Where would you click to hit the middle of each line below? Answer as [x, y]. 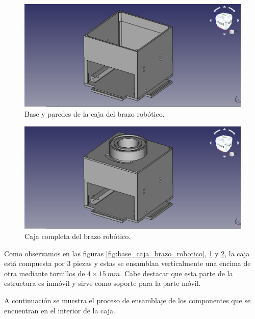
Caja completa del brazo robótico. [78, 236]
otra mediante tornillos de [45, 273]
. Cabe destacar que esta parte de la [176, 273]
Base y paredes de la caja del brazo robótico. [95, 114]
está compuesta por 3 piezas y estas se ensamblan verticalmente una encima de [127, 263]
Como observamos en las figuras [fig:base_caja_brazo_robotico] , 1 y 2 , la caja [127, 253]
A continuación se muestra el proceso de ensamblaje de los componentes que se [127, 300]
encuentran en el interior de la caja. [60, 310]
